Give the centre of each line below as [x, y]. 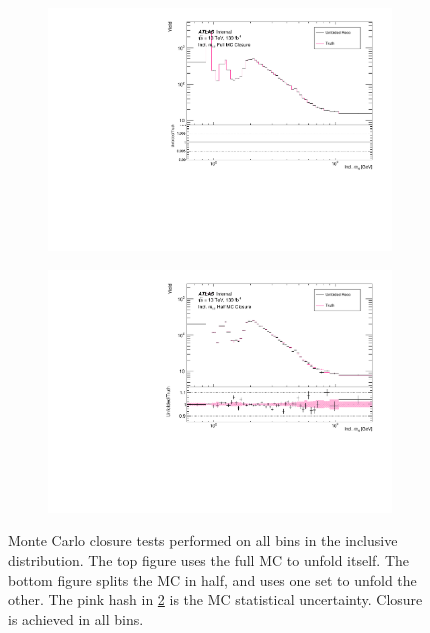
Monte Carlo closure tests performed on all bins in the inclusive [203, 540]
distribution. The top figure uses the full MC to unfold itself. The [208, 560]
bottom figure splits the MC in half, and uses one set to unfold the [212, 579]
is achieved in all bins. [76, 618]
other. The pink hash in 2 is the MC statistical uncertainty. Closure [215, 599]
